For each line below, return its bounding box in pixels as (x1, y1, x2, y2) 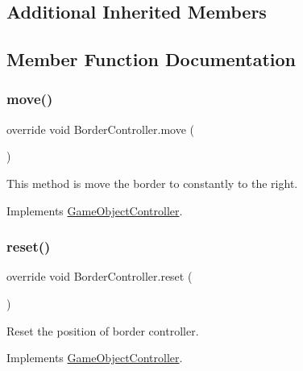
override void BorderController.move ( (6, 120, 194, 137)
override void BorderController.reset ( (6, 268, 193, 285)
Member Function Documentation (6, 47, 297, 72)
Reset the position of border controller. (6, 322, 199, 339)
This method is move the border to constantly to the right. (6, 174, 298, 191)
